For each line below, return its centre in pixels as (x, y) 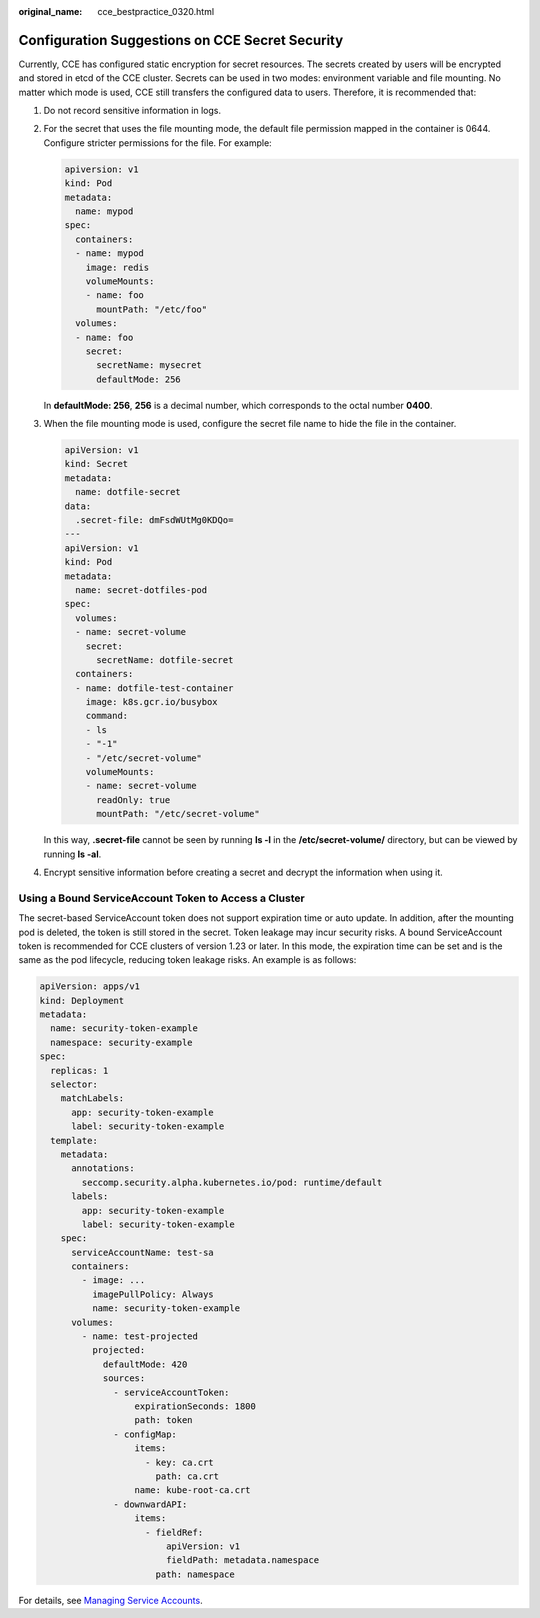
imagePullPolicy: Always (152, 1294)
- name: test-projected (140, 1336)
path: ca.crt (187, 1476)
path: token (164, 1420)
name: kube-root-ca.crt (192, 1490)
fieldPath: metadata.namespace (242, 1560)
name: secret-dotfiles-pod (141, 589)
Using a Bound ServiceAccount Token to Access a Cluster (161, 898)
